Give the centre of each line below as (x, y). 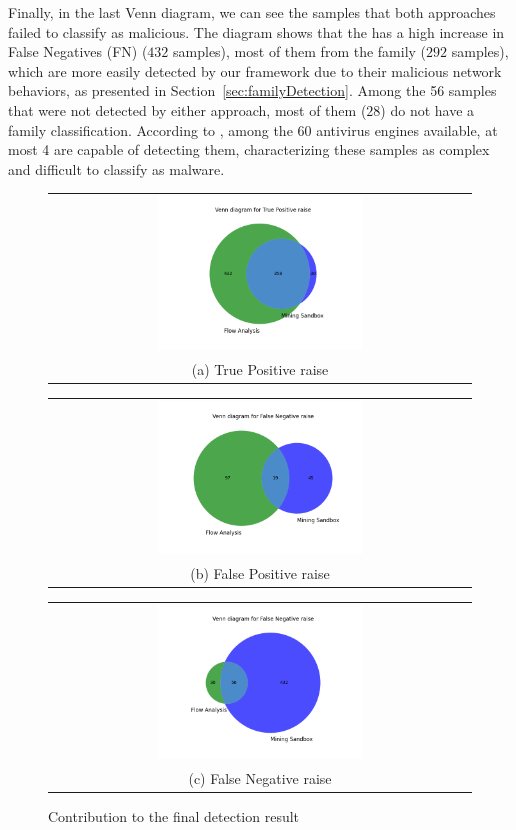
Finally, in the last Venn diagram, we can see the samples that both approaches (252, 12)
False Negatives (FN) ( (78, 51)
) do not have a (427, 109)
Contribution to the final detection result (174, 815)
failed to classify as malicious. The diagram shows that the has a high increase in (256, 31)
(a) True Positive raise (260, 368)
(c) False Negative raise (260, 777)
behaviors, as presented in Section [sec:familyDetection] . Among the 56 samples (252, 90)
